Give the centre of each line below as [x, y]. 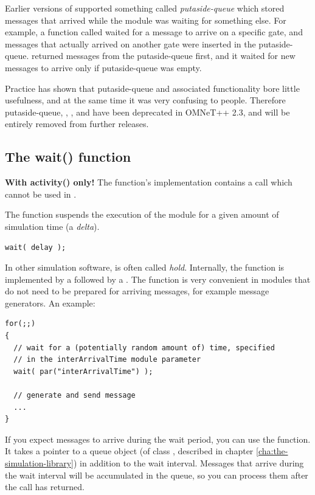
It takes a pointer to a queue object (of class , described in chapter [129, 451]
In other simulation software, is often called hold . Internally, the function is [145, 267]
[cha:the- [272, 451]
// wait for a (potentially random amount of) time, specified [144, 348]
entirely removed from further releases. [77, 124]
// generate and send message [74, 396]
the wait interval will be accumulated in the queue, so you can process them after [157, 475]
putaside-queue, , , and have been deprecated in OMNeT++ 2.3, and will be [147, 112]
